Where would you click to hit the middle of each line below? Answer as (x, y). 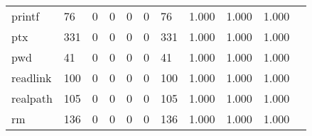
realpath (32, 98)
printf (26, 16)
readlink (32, 78)
